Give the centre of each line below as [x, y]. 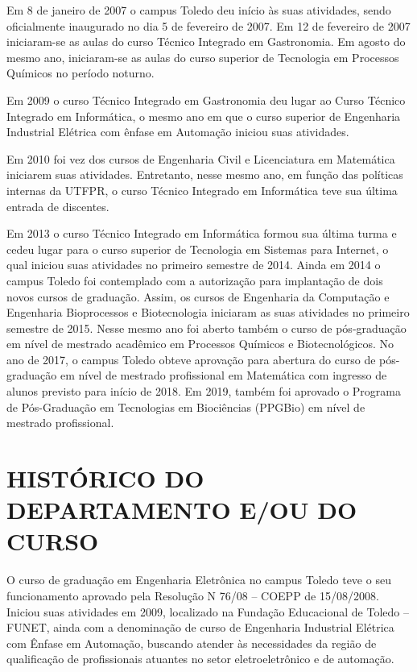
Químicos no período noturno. [81, 73]
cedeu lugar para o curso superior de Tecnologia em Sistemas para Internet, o [198, 249]
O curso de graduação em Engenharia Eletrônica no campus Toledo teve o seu [199, 580]
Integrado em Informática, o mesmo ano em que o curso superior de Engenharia [204, 116]
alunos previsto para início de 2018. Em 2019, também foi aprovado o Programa [204, 391]
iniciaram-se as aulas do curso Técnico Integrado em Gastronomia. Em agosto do [206, 41]
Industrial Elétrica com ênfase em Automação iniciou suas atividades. [178, 132]
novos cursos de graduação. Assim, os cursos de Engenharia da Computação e [198, 296]
